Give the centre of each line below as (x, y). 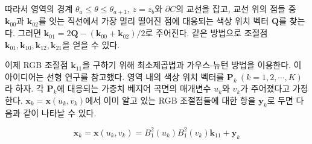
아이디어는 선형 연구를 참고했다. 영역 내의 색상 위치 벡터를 (115, 76)
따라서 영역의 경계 (39, 8)
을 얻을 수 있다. (91, 44)
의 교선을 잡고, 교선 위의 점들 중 (236, 8)
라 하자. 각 (24, 88)
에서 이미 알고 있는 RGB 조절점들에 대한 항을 (170, 100)
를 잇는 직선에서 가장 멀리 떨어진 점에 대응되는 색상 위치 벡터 (154, 21)
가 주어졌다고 (265, 88)
